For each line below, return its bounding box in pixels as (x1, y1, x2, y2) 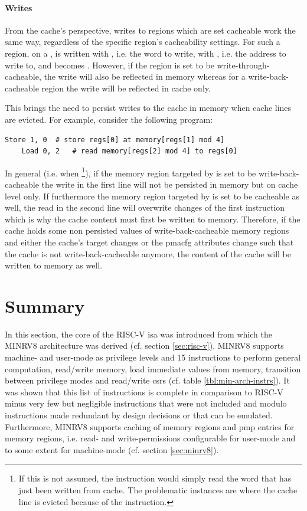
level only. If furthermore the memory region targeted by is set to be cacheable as (5, 189, 299, 202)
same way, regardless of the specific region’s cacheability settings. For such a (5, 35, 280, 48)
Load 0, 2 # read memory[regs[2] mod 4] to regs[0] (21, 147, 237, 156)
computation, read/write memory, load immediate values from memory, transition (5, 362, 301, 375)
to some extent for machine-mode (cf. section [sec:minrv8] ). (5, 443, 219, 456)
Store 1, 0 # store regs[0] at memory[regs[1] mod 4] (5, 135, 225, 144)
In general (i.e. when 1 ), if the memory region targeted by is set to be (5, 165, 256, 179)
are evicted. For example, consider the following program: (5, 113, 213, 125)
